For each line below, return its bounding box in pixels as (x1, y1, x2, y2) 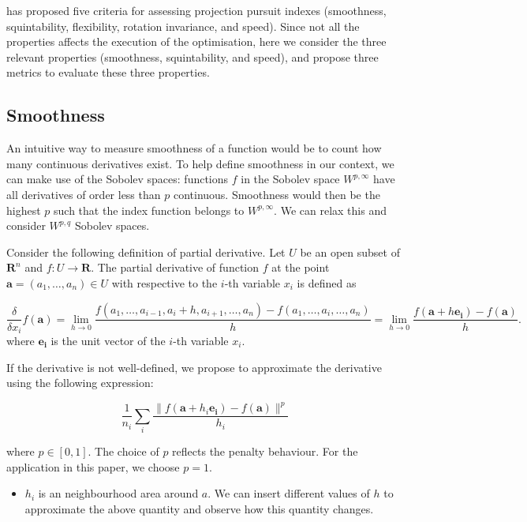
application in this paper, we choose (6, 458, 180, 475)
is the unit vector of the (50, 332, 166, 348)
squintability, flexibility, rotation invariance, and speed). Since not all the (6, 17, 360, 34)
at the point (271, 259, 330, 276)
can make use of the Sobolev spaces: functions (6, 171, 229, 187)
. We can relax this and (274, 201, 387, 218)
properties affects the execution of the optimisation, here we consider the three (6, 33, 387, 50)
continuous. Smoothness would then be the (173, 186, 380, 202)
